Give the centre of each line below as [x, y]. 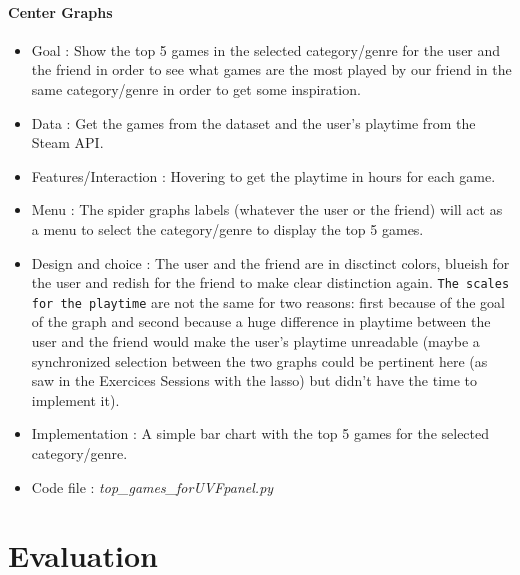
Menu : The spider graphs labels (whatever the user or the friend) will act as [267, 209]
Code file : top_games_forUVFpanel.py [152, 486]
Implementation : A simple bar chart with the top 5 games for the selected [260, 433]
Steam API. [67, 142]
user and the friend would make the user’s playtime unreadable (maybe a [255, 341]
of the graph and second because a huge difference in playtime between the [261, 321]
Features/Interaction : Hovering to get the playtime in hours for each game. [263, 175]
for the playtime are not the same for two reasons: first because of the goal [268, 301]
